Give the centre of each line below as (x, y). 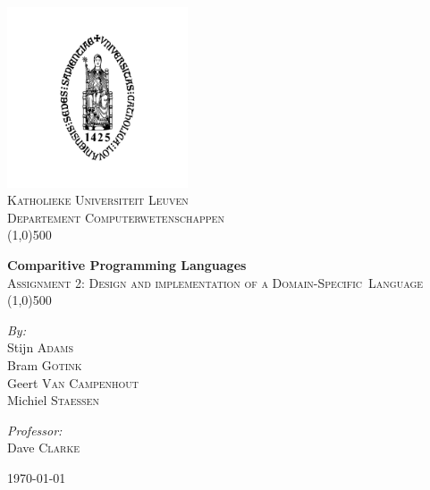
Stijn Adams (40, 347)
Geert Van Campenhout (73, 382)
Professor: (35, 430)
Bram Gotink (45, 364)
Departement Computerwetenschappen (116, 217)
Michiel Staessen (53, 400)
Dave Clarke (43, 448)
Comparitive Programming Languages (127, 264)
